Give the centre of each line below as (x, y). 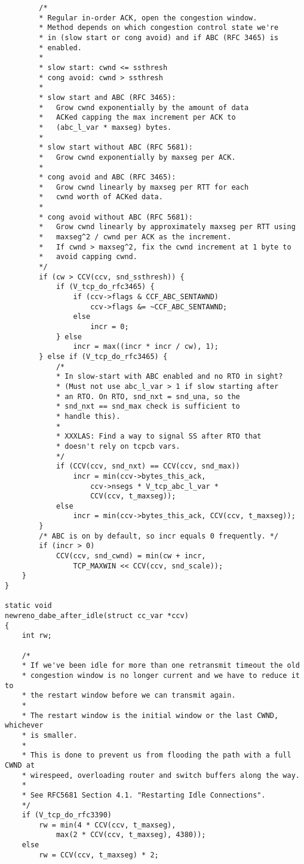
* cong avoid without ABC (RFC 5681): (116, 217)
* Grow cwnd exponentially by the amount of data (144, 107)
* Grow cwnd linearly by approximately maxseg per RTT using (167, 227)
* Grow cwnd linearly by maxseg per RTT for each (144, 187)
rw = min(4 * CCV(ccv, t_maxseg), (108, 825)
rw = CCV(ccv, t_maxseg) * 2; (99, 855)
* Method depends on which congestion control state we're (159, 28)
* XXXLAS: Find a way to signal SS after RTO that (159, 436)
